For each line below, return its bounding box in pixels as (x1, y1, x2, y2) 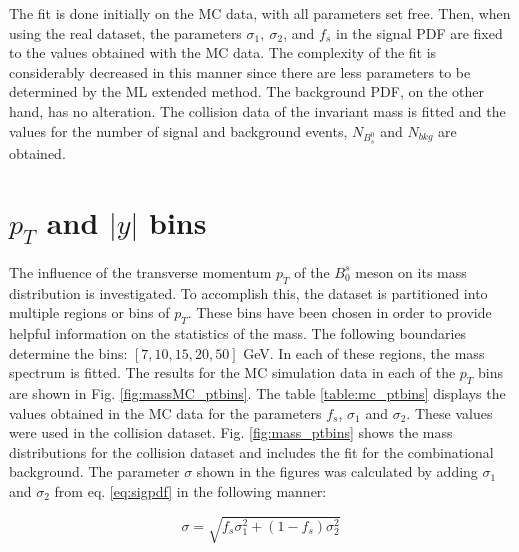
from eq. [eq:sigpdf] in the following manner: (54, 480, 327, 501)
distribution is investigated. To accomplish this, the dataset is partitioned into (9, 282, 488, 303)
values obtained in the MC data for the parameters (9, 402, 322, 423)
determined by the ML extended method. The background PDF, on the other (9, 81, 484, 102)
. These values (406, 402, 493, 423)
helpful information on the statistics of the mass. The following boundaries (9, 323, 467, 344)
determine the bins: (9, 342, 128, 363)
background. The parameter (9, 461, 180, 482)
